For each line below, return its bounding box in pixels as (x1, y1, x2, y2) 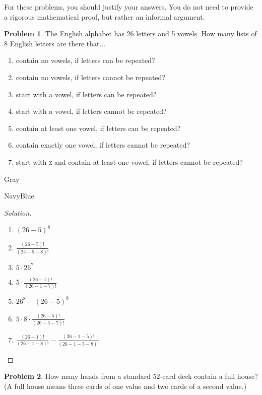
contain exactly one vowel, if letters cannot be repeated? (16, 140, 190, 150)
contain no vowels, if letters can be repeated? (16, 55, 155, 65)
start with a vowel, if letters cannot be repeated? (16, 106, 167, 116)
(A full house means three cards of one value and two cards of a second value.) (4, 381, 247, 391)
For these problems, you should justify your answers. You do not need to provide (4, 2, 253, 12)
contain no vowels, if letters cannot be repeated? (16, 72, 165, 82)
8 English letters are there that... (4, 38, 106, 48)
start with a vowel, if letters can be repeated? (16, 89, 157, 99)
